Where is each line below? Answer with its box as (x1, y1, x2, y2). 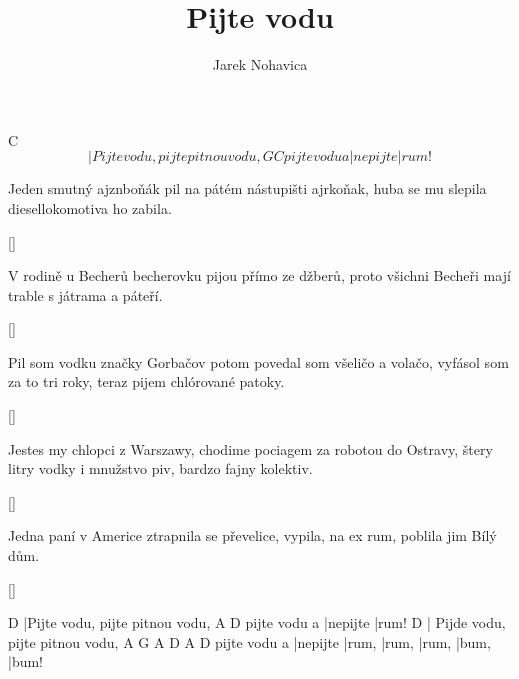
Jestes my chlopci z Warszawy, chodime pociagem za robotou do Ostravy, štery (8, 438, 493, 459)
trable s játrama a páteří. (8, 284, 163, 305)
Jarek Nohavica (212, 54, 308, 75)
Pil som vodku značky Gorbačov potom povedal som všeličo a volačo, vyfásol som (8, 351, 509, 372)
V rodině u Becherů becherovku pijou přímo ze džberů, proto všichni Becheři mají (8, 265, 511, 286)
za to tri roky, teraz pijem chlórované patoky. (8, 371, 285, 392)
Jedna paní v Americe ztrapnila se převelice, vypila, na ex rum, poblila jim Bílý (8, 525, 497, 546)
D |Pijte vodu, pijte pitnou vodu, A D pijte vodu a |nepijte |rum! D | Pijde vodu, (8, 612, 506, 633)
